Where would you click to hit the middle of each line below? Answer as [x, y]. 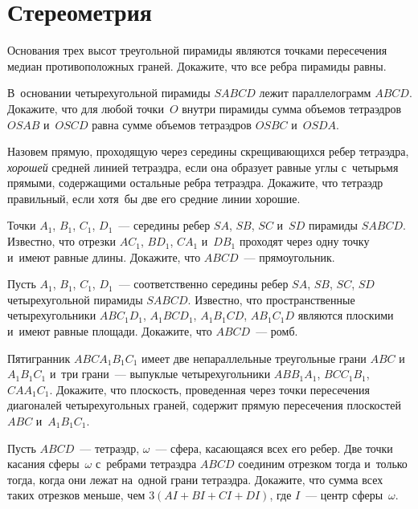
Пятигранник [39, 358]
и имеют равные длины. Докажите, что [104, 257]
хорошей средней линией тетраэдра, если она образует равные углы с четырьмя [203, 167]
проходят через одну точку [304, 241]
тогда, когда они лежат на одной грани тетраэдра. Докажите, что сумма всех [195, 479]
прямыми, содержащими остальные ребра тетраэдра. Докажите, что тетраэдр [195, 183]
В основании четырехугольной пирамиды [109, 93]
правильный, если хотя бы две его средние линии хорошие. [154, 198]
